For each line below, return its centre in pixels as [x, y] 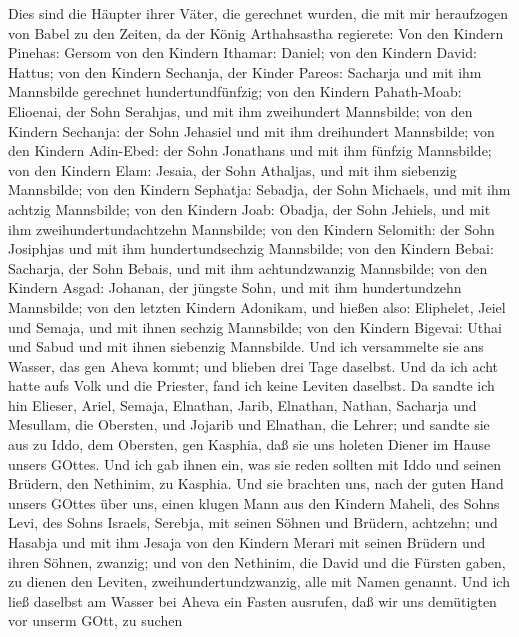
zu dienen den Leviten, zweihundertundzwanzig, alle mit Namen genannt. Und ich [259, 581]
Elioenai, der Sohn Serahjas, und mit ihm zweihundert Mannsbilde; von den [240, 110]
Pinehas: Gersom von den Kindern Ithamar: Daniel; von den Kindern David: [242, 52]
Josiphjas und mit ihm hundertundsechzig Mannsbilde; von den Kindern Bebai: [251, 248]
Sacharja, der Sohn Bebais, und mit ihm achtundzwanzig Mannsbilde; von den [248, 267]
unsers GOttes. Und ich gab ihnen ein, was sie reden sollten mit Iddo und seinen [255, 463]
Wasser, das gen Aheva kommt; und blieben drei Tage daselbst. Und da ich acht [253, 365]
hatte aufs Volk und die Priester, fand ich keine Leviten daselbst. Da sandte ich [251, 385]
